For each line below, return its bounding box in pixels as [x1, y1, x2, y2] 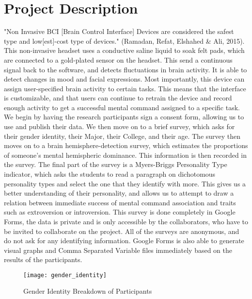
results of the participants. [4, 254, 82, 265]
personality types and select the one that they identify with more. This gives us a [4, 178, 246, 188]
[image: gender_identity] [23, 271, 107, 279]
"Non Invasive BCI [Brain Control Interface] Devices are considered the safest [4, 26, 234, 36]
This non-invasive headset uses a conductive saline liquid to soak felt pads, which [4, 45, 245, 55]
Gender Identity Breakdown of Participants [23, 285, 152, 296]
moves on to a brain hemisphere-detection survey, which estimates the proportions [4, 140, 248, 150]
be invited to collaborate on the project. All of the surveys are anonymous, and [4, 226, 239, 236]
